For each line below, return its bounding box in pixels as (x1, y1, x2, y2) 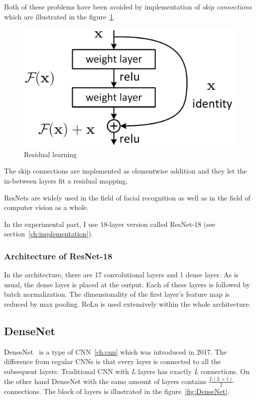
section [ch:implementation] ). (4, 228, 93, 239)
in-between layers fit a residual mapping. (4, 176, 128, 186)
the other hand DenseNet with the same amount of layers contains (4, 376, 207, 386)
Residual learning (24, 149, 77, 159)
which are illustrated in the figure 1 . (4, 11, 116, 21)
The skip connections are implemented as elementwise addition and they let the (4, 166, 247, 176)
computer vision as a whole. (4, 202, 89, 212)
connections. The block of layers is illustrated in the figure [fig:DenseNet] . (4, 386, 230, 396)
